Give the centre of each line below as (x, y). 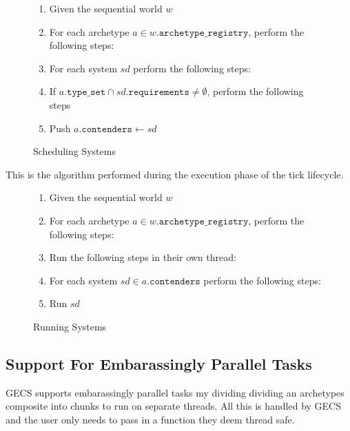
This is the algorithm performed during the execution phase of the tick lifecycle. (175, 174)
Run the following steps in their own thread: (143, 257)
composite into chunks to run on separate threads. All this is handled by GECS (174, 406)
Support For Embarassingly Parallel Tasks (159, 363)
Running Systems (70, 326)
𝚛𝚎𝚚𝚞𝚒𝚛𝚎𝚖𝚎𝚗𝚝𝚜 (159, 93)
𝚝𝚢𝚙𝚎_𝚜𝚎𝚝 (86, 93)
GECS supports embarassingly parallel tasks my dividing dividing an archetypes (175, 392)
